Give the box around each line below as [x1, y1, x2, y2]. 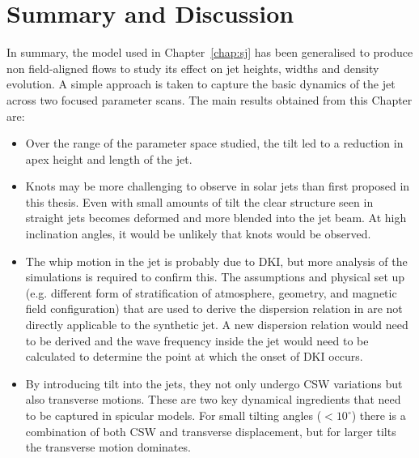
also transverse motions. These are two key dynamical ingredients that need [25, 391, 401, 408]
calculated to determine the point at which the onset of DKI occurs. [25, 348, 363, 365]
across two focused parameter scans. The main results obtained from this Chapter [6, 91, 413, 108]
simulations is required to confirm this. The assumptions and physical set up [25, 268, 405, 285]
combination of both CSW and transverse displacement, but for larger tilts [25, 422, 396, 439]
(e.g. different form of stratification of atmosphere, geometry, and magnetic [25, 284, 397, 301]
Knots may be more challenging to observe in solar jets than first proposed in [25, 178, 410, 195]
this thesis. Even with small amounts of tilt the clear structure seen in [25, 193, 374, 210]
